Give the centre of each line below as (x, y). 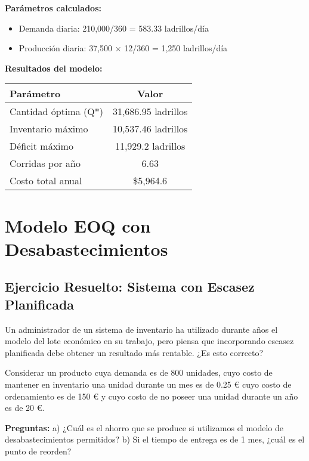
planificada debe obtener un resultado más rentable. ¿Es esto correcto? (134, 352)
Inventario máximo (49, 129)
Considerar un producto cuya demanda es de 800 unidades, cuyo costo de (139, 372)
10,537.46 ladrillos (150, 129)
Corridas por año (45, 163)
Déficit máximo (41, 146)
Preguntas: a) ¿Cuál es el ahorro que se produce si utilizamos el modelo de (144, 427)
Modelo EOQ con (78, 225)
